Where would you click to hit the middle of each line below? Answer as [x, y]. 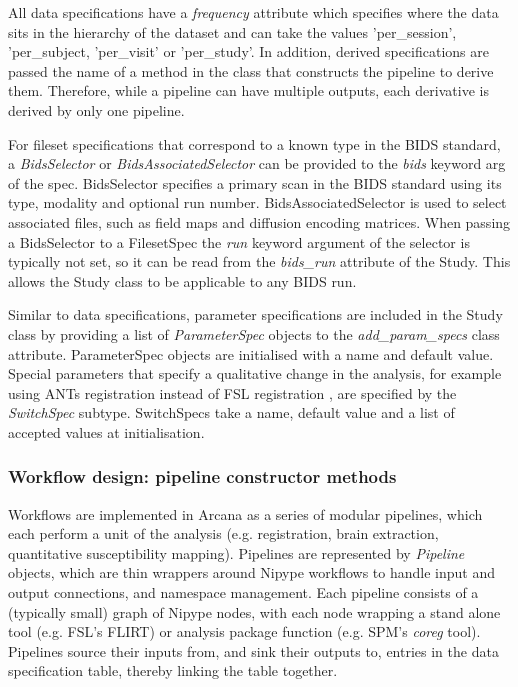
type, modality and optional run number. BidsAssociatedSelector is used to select [257, 202]
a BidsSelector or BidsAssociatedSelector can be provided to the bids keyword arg [257, 163]
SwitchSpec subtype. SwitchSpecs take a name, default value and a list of [231, 412]
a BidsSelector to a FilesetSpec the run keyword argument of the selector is [239, 241]
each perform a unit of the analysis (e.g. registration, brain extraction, [223, 533]
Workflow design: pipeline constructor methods [202, 476]
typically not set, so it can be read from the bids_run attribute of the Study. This [259, 261]
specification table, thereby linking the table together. [173, 670]
